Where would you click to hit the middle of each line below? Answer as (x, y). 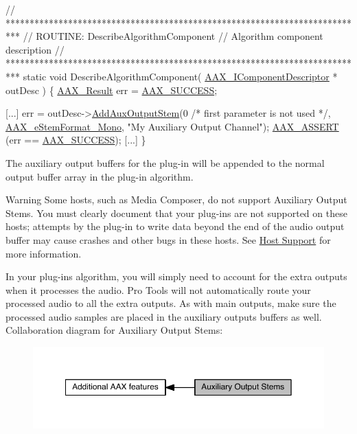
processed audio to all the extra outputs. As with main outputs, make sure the (171, 303)
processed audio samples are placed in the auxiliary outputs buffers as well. (164, 316)
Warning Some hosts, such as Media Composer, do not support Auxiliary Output (176, 199)
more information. (44, 253)
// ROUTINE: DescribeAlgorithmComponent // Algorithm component (173, 36)
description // (35, 49)
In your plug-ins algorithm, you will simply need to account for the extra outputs (176, 276)
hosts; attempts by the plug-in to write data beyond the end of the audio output (175, 226)
